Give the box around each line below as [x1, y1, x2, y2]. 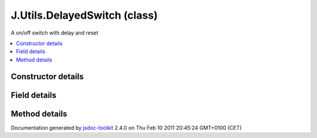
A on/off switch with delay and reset [11, 29, 99, 36]
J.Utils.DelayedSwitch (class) [11, 9, 158, 22]
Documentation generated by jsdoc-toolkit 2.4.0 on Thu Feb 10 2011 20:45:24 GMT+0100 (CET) [11, 124, 242, 131]
